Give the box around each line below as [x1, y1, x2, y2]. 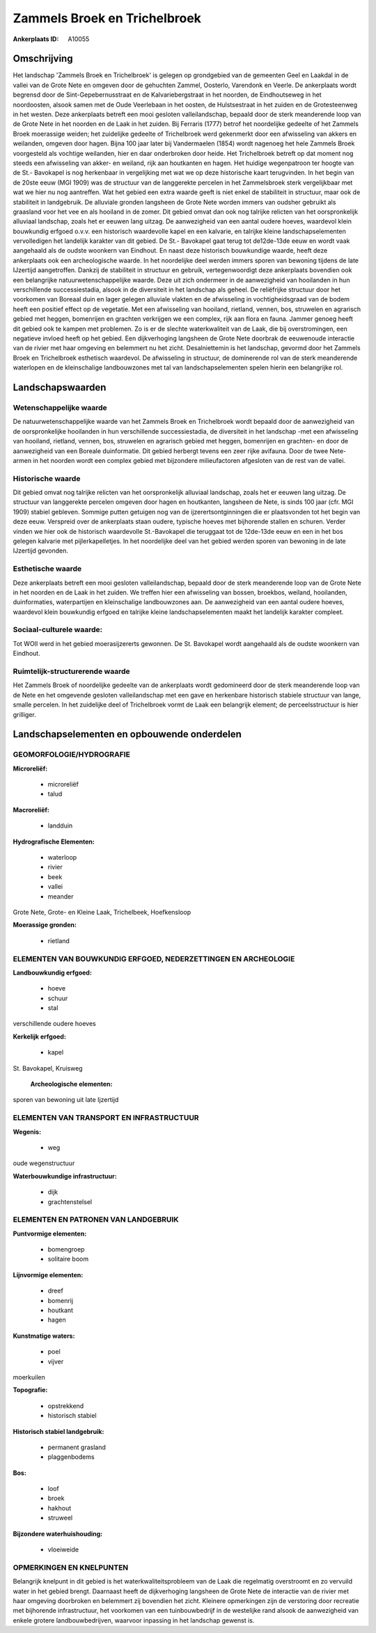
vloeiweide [47, 1545, 79, 1554]
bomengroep [47, 1245, 85, 1254]
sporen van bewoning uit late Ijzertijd [13, 1096, 119, 1104]
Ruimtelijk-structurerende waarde [13, 666, 130, 676]
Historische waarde [13, 473, 81, 483]
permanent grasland [47, 1443, 106, 1451]
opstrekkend [47, 1401, 84, 1410]
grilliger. [13, 710, 36, 718]
